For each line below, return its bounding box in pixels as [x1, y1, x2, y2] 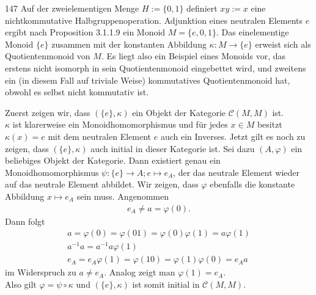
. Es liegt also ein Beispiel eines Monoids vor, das [101, 49, 285, 62]
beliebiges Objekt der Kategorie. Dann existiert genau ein [5, 154, 221, 167]
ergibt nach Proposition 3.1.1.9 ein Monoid [5, 26, 166, 38]
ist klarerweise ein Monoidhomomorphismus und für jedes [12, 118, 228, 131]
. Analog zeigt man [104, 266, 175, 279]
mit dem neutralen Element [48, 129, 152, 142]
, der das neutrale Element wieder [173, 166, 299, 178]
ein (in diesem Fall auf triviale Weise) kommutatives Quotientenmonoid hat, [5, 73, 290, 86]
